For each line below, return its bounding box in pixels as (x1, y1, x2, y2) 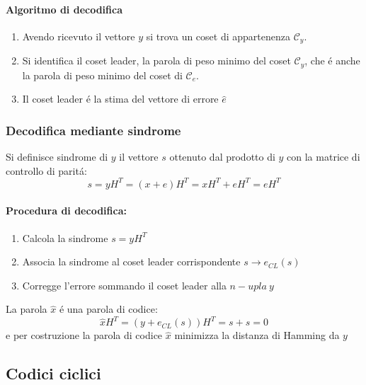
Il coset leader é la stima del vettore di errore (22, 91, 219, 106)
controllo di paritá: (6, 163, 87, 178)
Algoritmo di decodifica (6, 1, 123, 16)
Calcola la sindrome (22, 230, 108, 245)
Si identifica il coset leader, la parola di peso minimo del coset (22, 53, 291, 68)
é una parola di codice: (59, 301, 158, 316)
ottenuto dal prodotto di (169, 149, 275, 164)
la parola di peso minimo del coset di (22, 67, 183, 82)
